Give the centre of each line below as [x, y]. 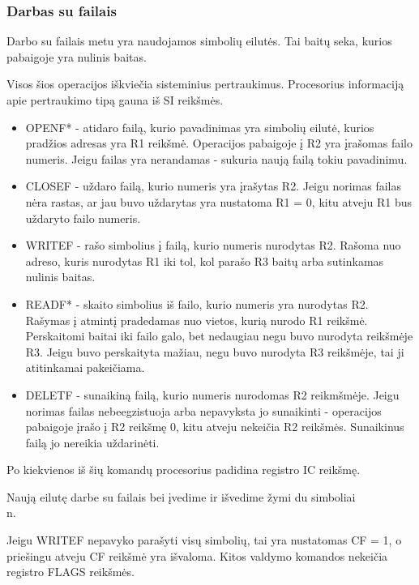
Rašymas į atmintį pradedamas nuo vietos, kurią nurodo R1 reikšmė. [197, 320]
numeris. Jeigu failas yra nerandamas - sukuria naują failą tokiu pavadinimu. [216, 158]
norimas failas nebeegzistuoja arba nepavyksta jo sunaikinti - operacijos [203, 410]
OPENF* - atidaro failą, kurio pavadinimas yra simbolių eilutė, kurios [200, 127]
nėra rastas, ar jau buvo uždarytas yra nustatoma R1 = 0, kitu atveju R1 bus [219, 201]
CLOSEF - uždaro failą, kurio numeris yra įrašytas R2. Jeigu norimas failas [214, 186]
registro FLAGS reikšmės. [71, 572]
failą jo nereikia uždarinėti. [92, 442]
